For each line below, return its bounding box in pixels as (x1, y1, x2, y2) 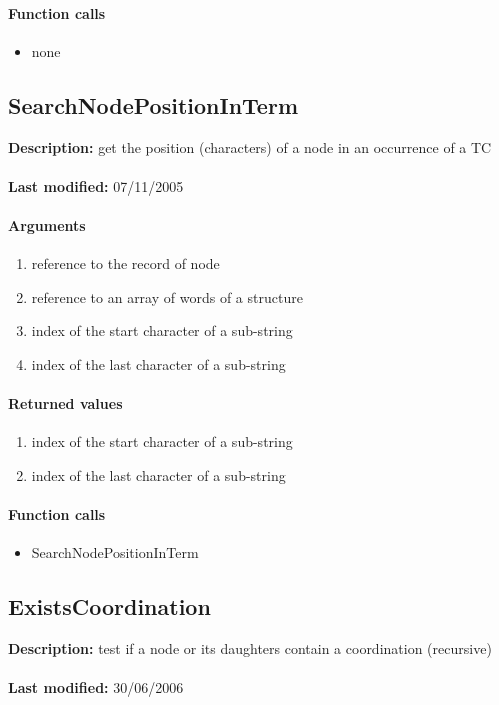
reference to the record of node (31, 253, 220, 274)
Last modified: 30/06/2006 (8, 677, 184, 698)
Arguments (8, 214, 86, 235)
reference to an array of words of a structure (31, 286, 303, 307)
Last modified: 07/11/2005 (8, 175, 184, 196)
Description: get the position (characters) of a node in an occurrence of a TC (8, 136, 492, 157)
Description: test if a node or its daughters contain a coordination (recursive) (8, 638, 492, 659)
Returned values (8, 393, 123, 414)
